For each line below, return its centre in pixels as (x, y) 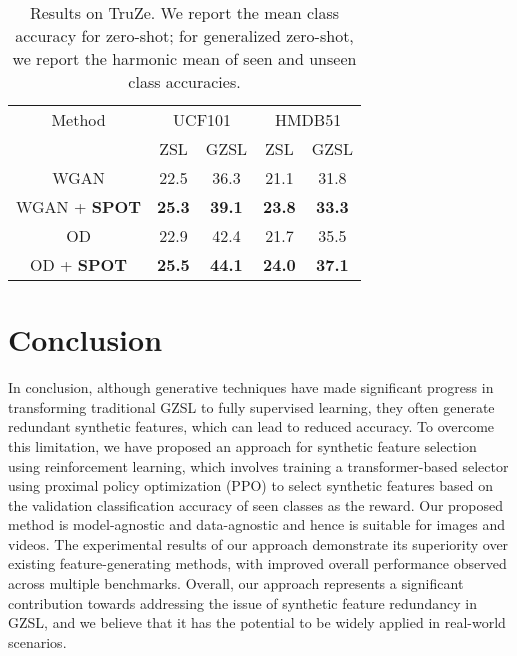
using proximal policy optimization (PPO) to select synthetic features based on (251, 485)
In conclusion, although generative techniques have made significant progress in (251, 387)
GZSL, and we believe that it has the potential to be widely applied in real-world (257, 622)
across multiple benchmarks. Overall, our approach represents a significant (236, 583)
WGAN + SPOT (79, 206)
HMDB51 (308, 119)
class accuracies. (184, 81)
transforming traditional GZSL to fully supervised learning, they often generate (251, 406)
